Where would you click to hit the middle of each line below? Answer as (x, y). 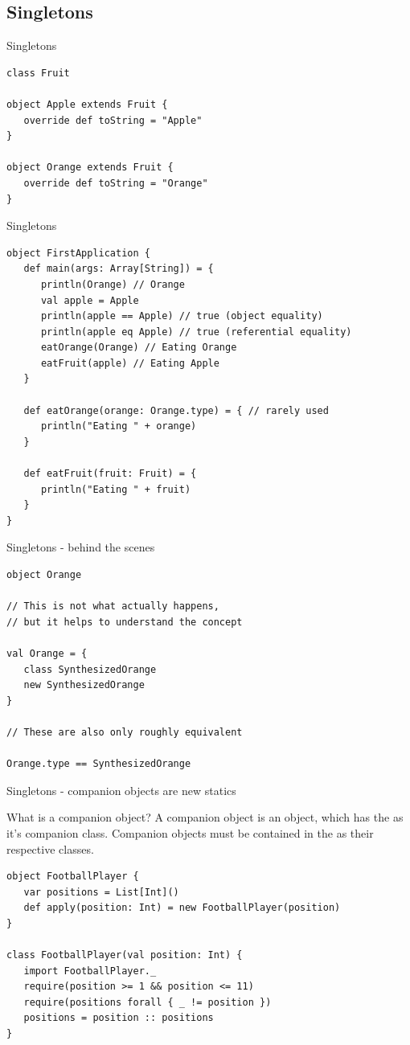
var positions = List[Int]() (101, 892)
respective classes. (50, 848)
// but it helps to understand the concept (125, 622)
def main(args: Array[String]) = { (119, 269)
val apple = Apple (90, 300)
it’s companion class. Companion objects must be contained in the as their (190, 832)
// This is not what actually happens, (113, 607)
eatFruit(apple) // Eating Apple (130, 363)
